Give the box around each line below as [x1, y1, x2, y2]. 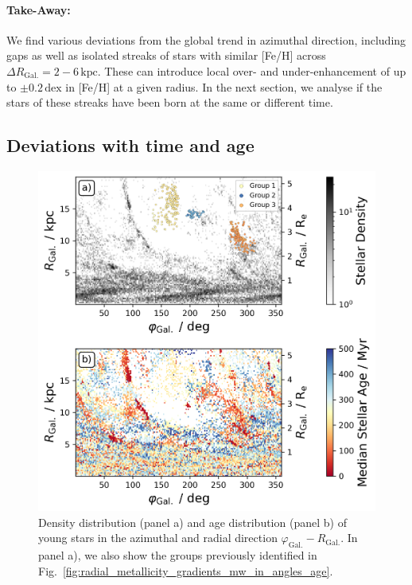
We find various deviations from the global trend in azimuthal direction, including [6, 31, 406, 48]
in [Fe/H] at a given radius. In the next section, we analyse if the [65, 78, 383, 95]
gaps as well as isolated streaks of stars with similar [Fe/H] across [6, 47, 326, 64]
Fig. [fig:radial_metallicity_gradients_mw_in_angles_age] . [38, 562, 333, 579]
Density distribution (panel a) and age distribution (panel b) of [38, 513, 347, 530]
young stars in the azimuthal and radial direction [38, 529, 278, 546]
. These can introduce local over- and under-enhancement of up [97, 62, 406, 79]
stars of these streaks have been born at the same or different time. [6, 94, 333, 111]
